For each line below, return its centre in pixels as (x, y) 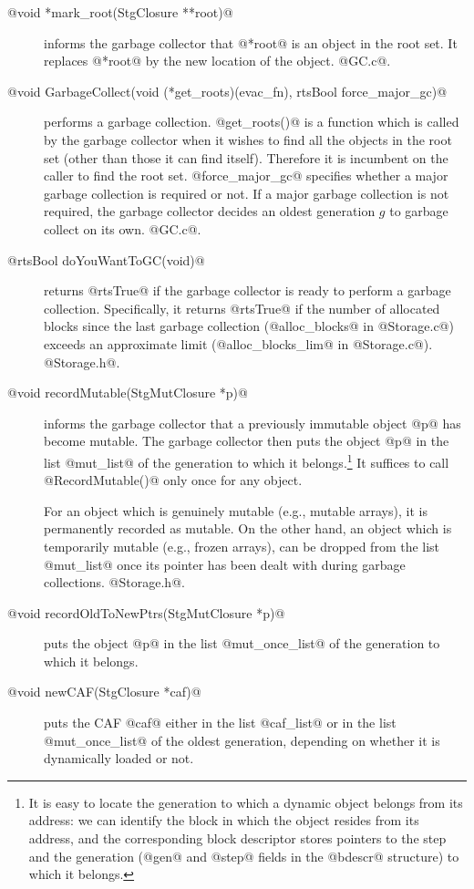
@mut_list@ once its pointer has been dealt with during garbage (225, 564)
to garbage (419, 211)
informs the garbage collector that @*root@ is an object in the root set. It (251, 42)
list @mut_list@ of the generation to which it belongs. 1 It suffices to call (247, 460)
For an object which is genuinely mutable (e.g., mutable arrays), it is (236, 510)
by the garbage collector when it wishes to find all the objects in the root (248, 139)
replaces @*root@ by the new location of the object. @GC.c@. (217, 61)
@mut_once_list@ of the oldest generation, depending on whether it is (242, 740)
